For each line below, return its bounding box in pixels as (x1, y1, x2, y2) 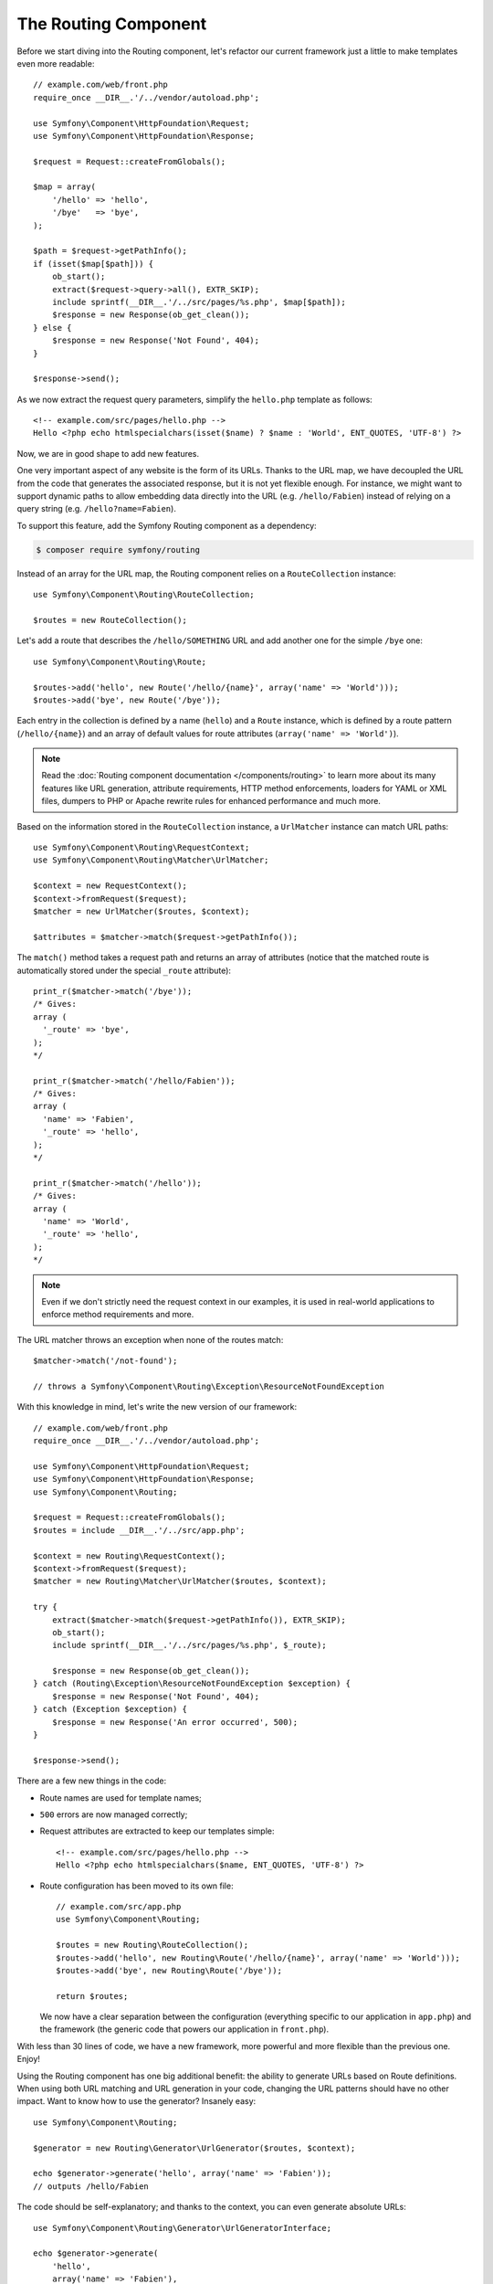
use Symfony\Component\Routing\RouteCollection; (33, 589, 255, 600)
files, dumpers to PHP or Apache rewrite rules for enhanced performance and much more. (41, 796, 381, 807)
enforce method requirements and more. (41, 1309, 194, 1320)
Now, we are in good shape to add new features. (16, 448, 200, 459)
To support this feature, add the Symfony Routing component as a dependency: (16, 520, 317, 531)
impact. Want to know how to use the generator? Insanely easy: (16, 2096, 257, 2107)
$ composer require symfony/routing (36, 545, 201, 555)
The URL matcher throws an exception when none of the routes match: (16, 1334, 284, 1345)
